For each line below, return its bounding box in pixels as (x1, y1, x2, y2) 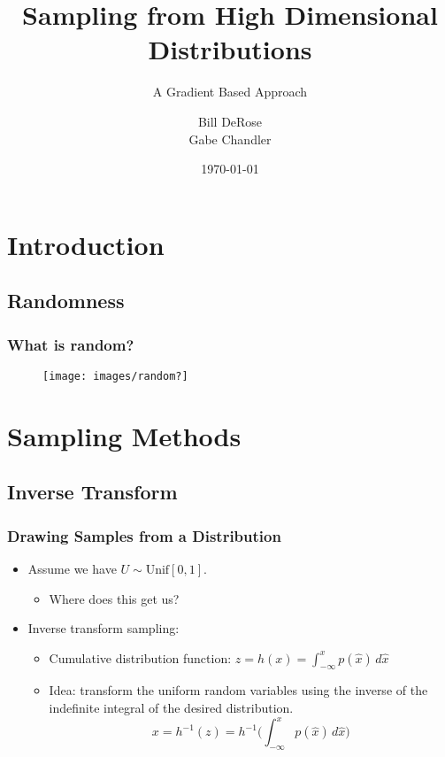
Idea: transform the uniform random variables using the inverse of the (49, 681, 428, 699)
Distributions (148, 31, 312, 67)
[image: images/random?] (42, 369, 188, 382)
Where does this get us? (49, 589, 180, 607)
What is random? (7, 333, 134, 355)
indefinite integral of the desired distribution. (49, 699, 294, 717)
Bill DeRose (197, 112, 263, 130)
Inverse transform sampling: (27, 619, 180, 637)
